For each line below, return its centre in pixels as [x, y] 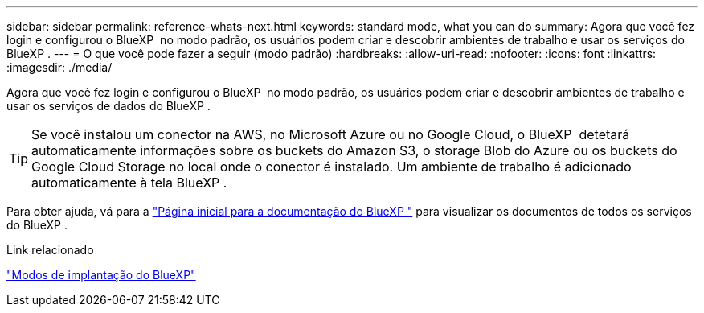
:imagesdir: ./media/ [59, 67]
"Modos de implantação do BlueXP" [101, 275]
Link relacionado [50, 250]
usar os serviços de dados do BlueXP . [108, 106]
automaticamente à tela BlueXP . [129, 183]
